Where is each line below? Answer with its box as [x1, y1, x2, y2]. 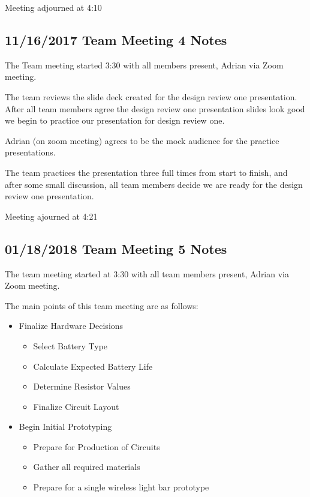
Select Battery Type [33, 339, 108, 352]
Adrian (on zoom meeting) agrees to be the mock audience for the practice [5, 134, 279, 146]
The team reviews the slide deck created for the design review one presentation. [5, 90, 297, 103]
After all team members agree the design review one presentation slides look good [5, 102, 305, 115]
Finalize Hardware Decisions [19, 319, 124, 332]
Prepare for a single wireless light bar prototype [33, 481, 209, 493]
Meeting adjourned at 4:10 [5, 1, 102, 13]
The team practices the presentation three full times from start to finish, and [5, 166, 288, 178]
